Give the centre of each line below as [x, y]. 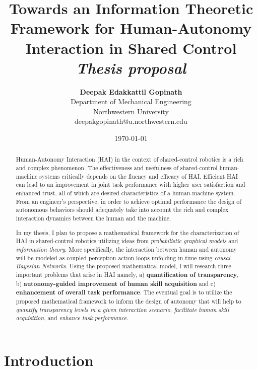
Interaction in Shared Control [131, 48]
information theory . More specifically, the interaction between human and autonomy [126, 249]
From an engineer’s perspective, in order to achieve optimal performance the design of [128, 201]
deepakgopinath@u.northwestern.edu [131, 121]
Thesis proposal [131, 67]
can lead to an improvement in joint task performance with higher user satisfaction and [131, 184]
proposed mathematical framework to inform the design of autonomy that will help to [128, 301]
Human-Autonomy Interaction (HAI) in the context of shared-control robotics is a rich [130, 159]
